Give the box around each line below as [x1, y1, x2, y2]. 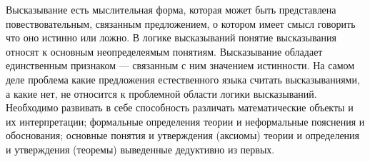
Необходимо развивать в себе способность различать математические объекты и [6, 100, 354, 115]
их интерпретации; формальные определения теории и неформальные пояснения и [6, 113, 365, 128]
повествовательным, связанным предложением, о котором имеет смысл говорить [6, 16, 356, 31]
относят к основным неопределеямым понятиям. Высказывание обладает [6, 44, 323, 59]
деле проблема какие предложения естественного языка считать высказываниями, [6, 71, 360, 86]
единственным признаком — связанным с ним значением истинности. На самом [6, 58, 355, 73]
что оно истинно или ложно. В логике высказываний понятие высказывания [6, 30, 336, 45]
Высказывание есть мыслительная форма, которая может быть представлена [6, 2, 336, 16]
